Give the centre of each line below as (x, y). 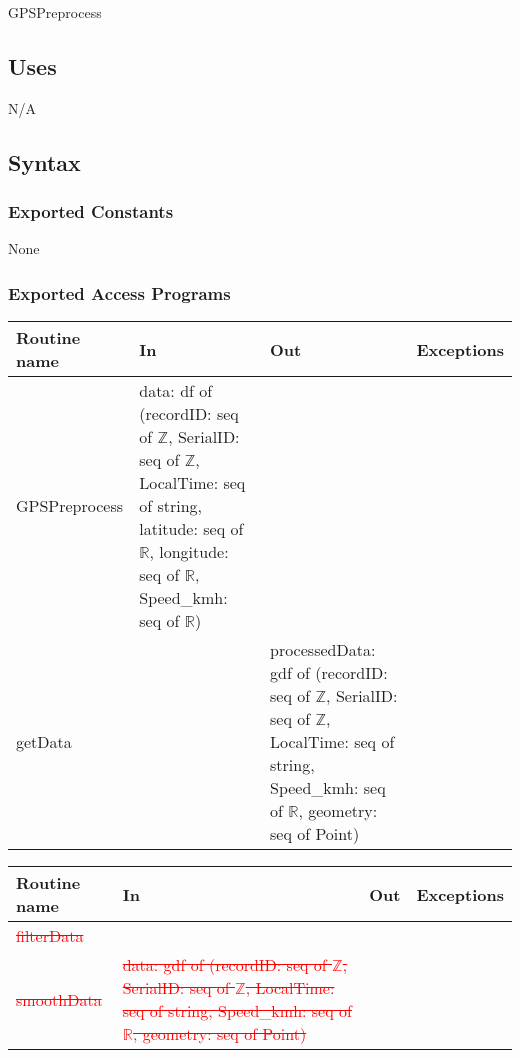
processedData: (323, 650)
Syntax (44, 161)
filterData (50, 936)
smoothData (59, 999)
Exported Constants (91, 211)
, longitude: (189, 552)
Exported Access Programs (119, 292)
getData (44, 742)
